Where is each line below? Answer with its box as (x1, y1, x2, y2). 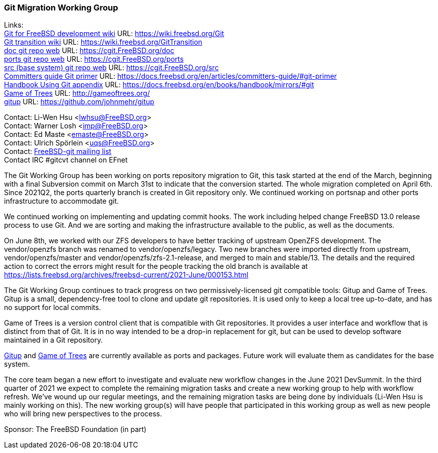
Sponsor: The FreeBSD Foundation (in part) (4, 425, 147, 434)
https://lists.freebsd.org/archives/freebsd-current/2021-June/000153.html (4, 270, 249, 279)
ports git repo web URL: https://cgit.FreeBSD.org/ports (4, 55, 184, 64)
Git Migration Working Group (4, 3, 118, 13)
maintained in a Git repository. (4, 336, 103, 345)
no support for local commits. (4, 303, 101, 312)
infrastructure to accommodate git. (4, 197, 119, 206)
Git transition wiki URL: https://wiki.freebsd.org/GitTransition (4, 38, 202, 47)
